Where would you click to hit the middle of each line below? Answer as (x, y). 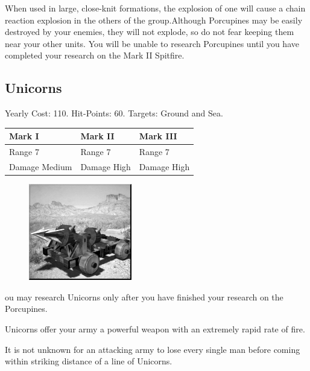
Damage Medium (41, 166)
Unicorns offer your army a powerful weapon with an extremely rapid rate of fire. (155, 328)
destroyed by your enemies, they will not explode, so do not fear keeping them (150, 32)
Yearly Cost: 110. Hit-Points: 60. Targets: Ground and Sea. (114, 113)
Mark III (158, 136)
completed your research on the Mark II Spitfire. (95, 55)
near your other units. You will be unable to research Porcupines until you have (152, 43)
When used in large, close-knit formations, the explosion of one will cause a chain (155, 8)
